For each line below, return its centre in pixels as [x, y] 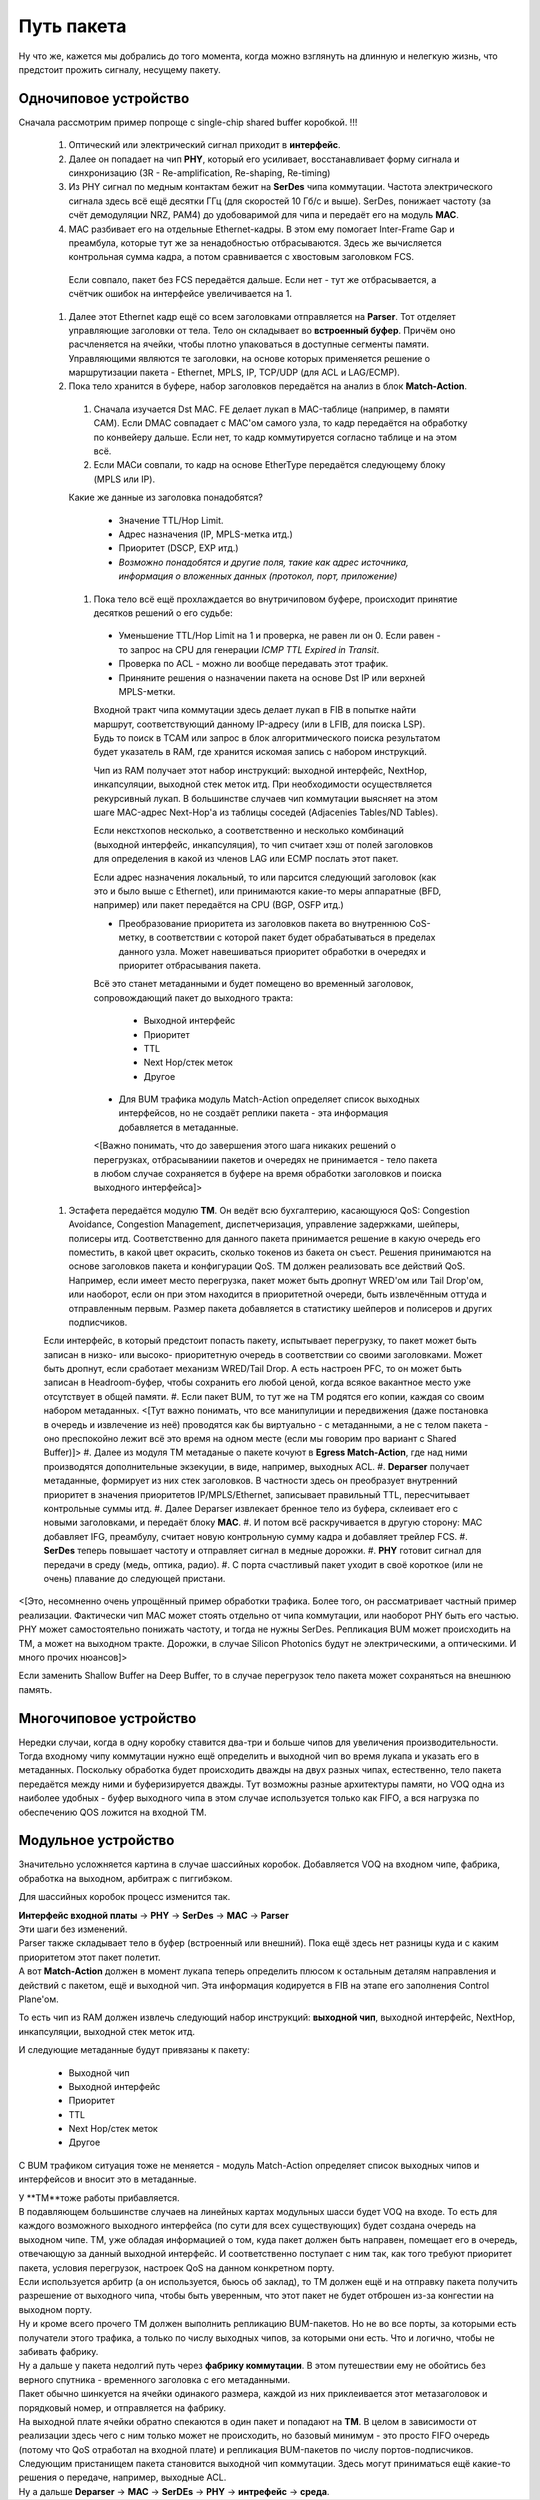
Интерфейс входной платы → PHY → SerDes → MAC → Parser [153, 1915]
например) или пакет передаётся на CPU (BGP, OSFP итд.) [218, 905]
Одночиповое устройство [104, 98]
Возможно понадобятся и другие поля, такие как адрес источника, [263, 562]
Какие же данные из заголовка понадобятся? [166, 497]
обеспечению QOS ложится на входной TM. [112, 1812]
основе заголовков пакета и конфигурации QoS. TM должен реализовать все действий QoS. [267, 1266]
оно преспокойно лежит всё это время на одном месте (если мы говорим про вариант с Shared [250, 1439]
